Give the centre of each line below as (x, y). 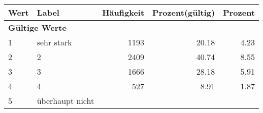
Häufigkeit (123, 12)
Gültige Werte (37, 27)
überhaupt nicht (65, 101)
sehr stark (54, 42)
